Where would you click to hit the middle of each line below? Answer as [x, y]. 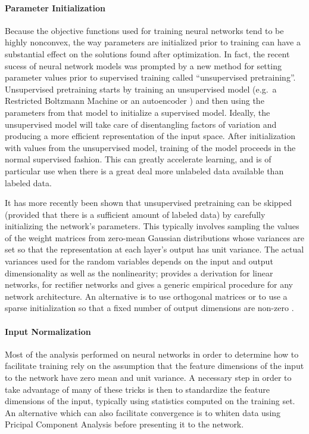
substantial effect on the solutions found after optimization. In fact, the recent [147, 53]
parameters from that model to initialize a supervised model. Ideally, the [138, 112]
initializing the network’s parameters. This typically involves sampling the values [152, 226]
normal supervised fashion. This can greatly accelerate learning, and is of [138, 159]
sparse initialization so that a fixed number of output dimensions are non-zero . [149, 308]
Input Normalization [48, 331]
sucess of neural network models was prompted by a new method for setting [143, 65]
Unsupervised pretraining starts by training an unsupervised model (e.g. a [141, 89]
